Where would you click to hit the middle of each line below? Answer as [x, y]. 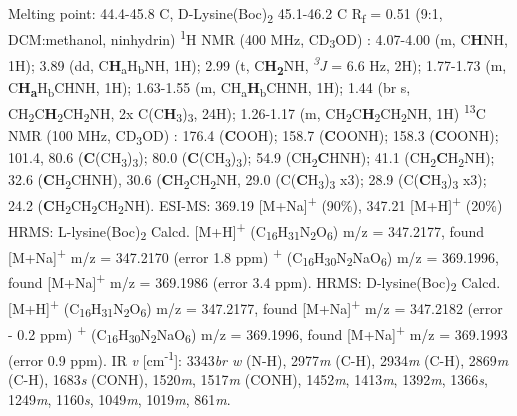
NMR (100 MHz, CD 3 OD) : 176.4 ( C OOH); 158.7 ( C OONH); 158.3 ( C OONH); [253, 136]
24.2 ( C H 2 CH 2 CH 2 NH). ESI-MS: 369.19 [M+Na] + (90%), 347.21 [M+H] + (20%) [255, 204]
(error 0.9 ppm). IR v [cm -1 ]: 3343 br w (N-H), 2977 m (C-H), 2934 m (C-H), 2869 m [258, 358]
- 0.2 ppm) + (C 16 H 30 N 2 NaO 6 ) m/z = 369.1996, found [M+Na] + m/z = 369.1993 [258, 333]
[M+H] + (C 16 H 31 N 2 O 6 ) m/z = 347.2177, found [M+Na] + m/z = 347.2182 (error [255, 308]
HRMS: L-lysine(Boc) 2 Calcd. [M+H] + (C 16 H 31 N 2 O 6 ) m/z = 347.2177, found [246, 230]
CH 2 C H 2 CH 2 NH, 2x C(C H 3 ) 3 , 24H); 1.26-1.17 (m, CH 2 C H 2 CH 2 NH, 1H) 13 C [247, 112]
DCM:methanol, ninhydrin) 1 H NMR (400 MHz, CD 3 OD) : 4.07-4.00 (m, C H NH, [258, 39]
